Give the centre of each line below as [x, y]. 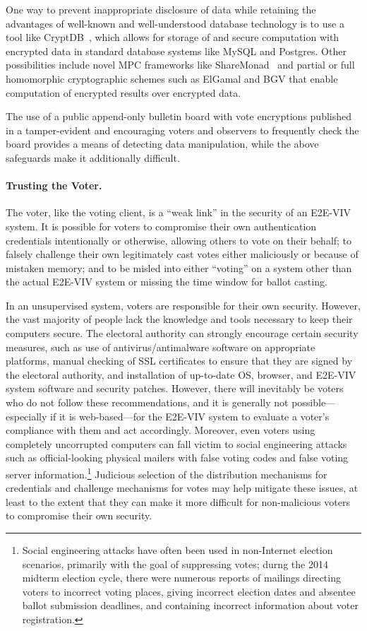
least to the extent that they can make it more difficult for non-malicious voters [178, 501]
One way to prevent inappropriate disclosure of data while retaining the [161, 9]
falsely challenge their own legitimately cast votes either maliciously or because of [182, 254]
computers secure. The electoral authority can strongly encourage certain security [182, 333]
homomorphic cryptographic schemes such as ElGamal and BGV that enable [172, 78]
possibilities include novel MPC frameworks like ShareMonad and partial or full [180, 65]
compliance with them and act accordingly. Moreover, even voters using [161, 430]
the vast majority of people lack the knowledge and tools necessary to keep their [179, 319]
